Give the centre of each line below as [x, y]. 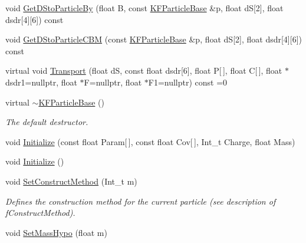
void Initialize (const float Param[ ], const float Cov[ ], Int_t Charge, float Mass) [150, 141]
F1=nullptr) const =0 [188, 82]
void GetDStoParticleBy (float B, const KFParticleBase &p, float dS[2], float [144, 8]
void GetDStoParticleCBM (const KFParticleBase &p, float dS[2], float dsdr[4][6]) [154, 39]
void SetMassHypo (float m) [56, 232]
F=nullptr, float [113, 82]
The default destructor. [47, 122]
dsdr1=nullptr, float [41, 82]
